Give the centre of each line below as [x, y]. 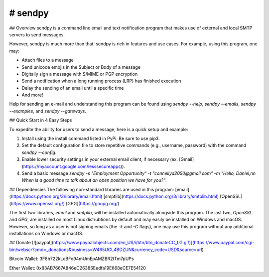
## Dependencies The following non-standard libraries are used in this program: [92, 189]
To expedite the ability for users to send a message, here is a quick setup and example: [99, 129]
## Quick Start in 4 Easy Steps [41, 120]
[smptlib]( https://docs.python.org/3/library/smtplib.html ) [161, 196]
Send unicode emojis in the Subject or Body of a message [81, 67]
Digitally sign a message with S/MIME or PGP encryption [80, 74]
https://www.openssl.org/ [37, 203]
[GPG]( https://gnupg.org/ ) [92, 203]
